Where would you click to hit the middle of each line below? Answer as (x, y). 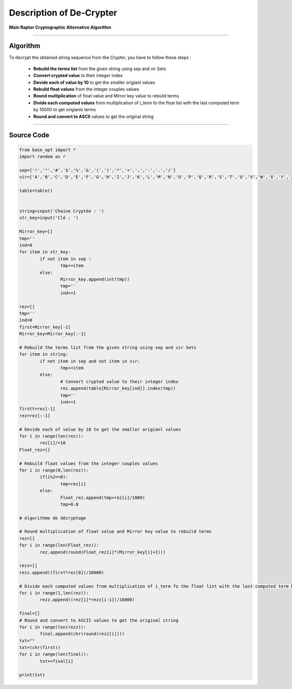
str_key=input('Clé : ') (49, 218)
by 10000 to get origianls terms (64, 110)
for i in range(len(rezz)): (53, 627)
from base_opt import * (48, 150)
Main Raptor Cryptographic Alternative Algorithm (60, 27)
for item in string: (44, 354)
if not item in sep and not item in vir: (90, 361)
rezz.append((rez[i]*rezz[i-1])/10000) (87, 600)
